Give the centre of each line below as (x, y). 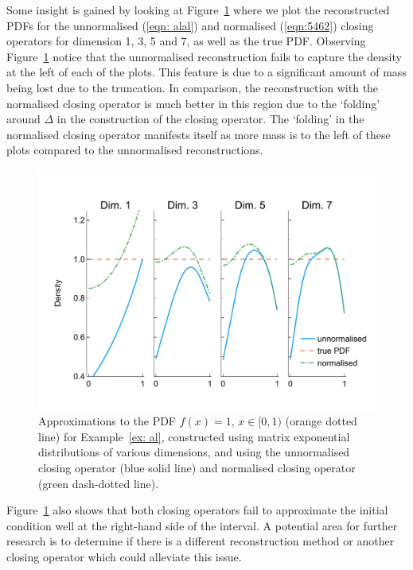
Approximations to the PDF (107, 421)
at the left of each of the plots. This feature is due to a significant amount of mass (206, 72)
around (23, 119)
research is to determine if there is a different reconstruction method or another (201, 541)
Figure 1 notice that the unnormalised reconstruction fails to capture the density (204, 56)
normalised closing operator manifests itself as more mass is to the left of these (199, 134)
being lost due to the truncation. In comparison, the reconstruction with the (193, 87)
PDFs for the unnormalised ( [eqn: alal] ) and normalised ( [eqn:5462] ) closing (190, 25)
